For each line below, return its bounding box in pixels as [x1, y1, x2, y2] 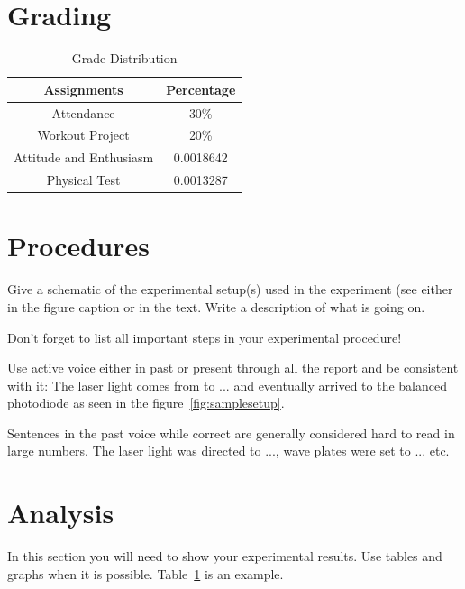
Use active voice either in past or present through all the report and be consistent [7, 358, 459, 377]
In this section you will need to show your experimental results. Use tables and [7, 547, 442, 566]
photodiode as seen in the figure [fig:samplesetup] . [7, 393, 285, 412]
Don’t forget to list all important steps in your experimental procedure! [7, 327, 402, 346]
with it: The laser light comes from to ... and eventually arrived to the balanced [7, 375, 447, 394]
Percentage [166, 79, 236, 98]
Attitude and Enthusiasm [14, 148, 154, 167]
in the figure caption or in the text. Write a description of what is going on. [7, 297, 425, 316]
